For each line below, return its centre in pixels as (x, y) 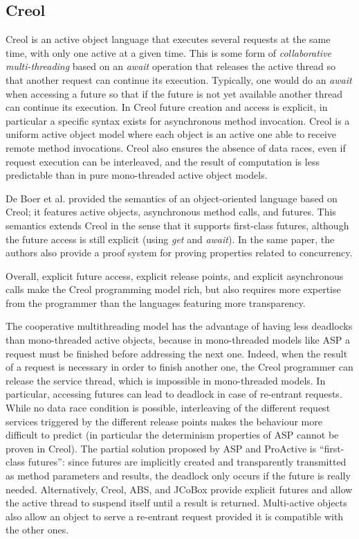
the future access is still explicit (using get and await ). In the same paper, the (170, 239)
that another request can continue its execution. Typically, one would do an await (179, 79)
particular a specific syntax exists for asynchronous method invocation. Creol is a (178, 120)
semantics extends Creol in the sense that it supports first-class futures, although (177, 225)
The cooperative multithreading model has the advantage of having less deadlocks (179, 326)
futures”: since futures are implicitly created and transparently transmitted (187, 462)
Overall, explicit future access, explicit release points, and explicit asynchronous (175, 275)
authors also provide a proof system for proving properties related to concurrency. (179, 253)
